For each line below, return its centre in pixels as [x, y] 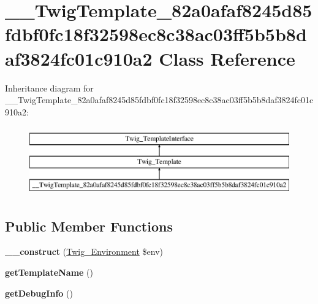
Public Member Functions [89, 226]
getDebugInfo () [39, 293]
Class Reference [227, 58]
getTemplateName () [49, 272]
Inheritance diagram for [49, 88]
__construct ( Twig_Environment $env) [84, 251]
